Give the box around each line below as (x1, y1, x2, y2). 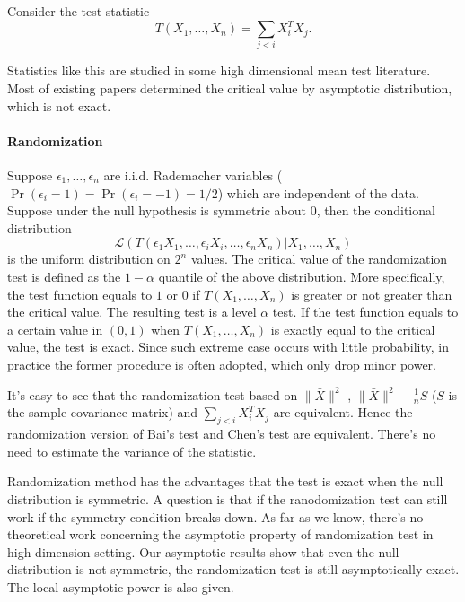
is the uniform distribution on (7, 249, 171, 268)
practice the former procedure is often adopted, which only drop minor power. (7, 354, 436, 373)
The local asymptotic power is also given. (7, 577, 234, 596)
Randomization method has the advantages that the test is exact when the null (7, 472, 443, 491)
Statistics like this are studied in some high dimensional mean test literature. (7, 61, 431, 80)
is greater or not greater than (291, 284, 452, 303)
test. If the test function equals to (272, 302, 459, 321)
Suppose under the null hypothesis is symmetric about (7, 201, 306, 220)
